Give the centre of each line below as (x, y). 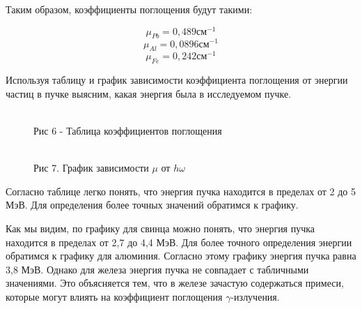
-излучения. (255, 296)
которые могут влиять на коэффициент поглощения (114, 296)
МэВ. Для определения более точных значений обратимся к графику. (152, 205)
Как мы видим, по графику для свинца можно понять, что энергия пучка (160, 228)
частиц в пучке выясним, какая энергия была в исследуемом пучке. (149, 93)
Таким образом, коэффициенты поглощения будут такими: (129, 9)
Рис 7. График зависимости (91, 168)
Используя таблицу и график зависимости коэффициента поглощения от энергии (177, 80)
